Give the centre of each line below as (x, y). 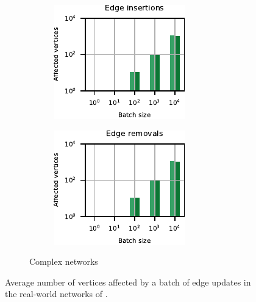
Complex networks (64, 261)
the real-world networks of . (56, 294)
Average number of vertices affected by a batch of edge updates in (128, 282)
